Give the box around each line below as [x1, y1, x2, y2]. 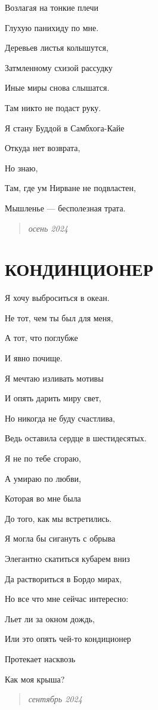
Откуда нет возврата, [5, 142, 80, 154]
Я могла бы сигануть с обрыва [5, 532, 116, 545]
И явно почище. [5, 352, 63, 364]
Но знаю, [5, 161, 38, 174]
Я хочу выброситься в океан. [5, 291, 110, 304]
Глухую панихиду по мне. [5, 21, 99, 33]
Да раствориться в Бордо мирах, [5, 572, 122, 585]
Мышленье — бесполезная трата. [5, 201, 126, 214]
